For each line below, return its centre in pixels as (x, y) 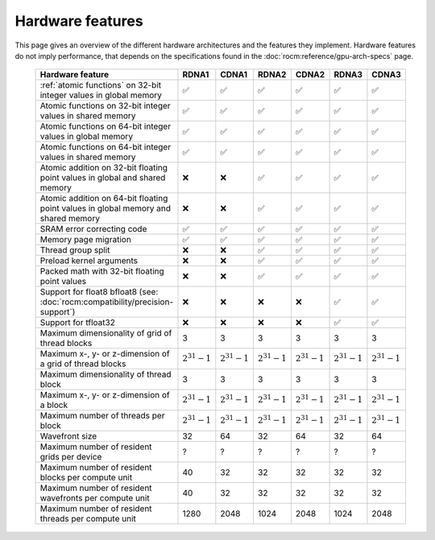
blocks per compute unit (86, 477)
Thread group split (75, 250)
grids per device (71, 457)
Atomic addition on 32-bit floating (104, 167)
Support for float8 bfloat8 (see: (99, 292)
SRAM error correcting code (93, 229)
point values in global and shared (103, 178)
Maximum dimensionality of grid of (106, 333)
